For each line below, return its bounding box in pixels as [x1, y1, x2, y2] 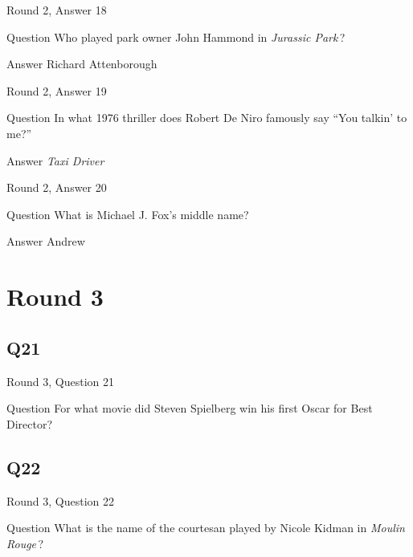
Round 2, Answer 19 [6, 82, 107, 99]
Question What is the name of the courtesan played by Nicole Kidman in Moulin [6, 519, 405, 536]
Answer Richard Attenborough [6, 55, 157, 72]
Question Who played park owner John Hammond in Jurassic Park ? [6, 28, 346, 45]
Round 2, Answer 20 [6, 179, 107, 196]
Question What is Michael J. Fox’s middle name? [6, 205, 249, 222]
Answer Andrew [6, 233, 85, 250]
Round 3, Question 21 [6, 372, 115, 389]
